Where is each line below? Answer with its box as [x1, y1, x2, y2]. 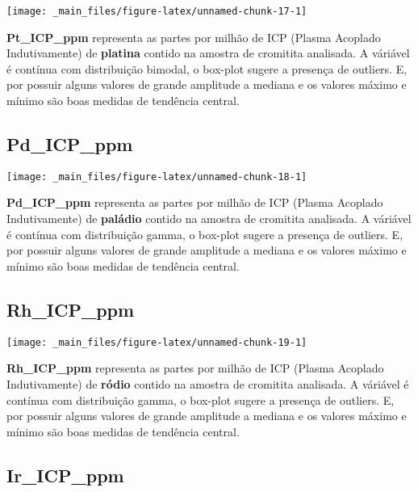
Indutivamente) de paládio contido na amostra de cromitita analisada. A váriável [6, 210, 412, 227]
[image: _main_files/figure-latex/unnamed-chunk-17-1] [6, 6, 307, 17]
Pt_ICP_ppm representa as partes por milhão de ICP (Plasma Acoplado [6, 28, 381, 45]
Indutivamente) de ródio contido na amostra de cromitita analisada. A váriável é [6, 375, 409, 392]
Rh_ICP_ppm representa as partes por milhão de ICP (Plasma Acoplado [6, 360, 384, 376]
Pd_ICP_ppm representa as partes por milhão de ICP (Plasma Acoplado [6, 194, 383, 211]
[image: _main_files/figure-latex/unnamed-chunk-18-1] [6, 170, 307, 183]
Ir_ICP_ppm [6, 462, 124, 487]
